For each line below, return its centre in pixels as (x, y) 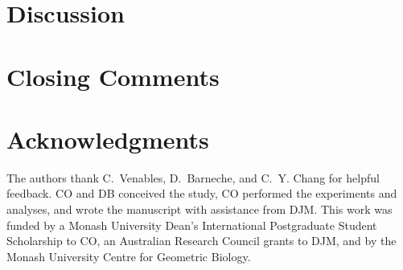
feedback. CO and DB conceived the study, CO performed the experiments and (202, 193)
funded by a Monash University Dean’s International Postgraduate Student (192, 225)
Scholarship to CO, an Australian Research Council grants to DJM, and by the (201, 241)
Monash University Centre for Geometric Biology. (129, 256)
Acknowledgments (108, 139)
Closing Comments (113, 76)
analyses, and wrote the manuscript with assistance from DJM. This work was (199, 209)
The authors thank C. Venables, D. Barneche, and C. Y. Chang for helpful (193, 177)
